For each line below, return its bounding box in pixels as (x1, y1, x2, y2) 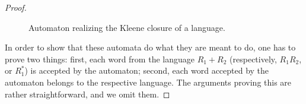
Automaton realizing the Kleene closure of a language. (28, 21, 225, 33)
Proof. (5, 1, 27, 13)
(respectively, (230, 52, 277, 65)
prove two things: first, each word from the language (5, 52, 195, 65)
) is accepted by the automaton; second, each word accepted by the (24, 64, 269, 77)
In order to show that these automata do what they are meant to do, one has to (5, 41, 296, 53)
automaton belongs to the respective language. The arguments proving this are (5, 75, 292, 88)
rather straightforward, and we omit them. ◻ (5, 87, 170, 100)
